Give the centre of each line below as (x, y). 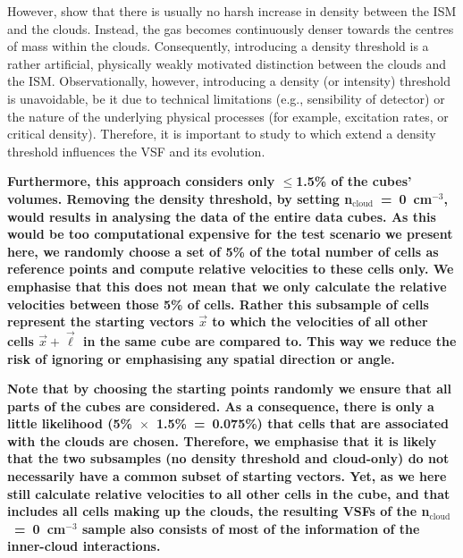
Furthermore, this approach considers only (141, 181)
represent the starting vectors (101, 321)
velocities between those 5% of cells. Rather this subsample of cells (218, 304)
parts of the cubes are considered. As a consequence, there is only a (221, 406)
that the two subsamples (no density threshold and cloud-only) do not (228, 458)
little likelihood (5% (70, 423)
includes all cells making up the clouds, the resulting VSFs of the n (219, 511)
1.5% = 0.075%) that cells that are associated (302, 423)
